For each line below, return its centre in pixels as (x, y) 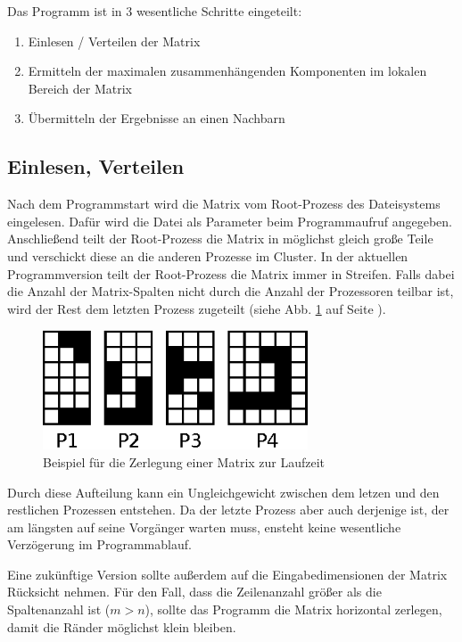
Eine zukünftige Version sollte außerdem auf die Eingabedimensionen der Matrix (227, 574)
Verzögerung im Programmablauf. (99, 544)
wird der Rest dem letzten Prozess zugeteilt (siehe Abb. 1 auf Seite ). (197, 308)
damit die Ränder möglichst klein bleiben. (122, 626)
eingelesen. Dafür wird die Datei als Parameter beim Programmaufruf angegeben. (230, 221)
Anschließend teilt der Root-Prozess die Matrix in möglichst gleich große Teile (220, 239)
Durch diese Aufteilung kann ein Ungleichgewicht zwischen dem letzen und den (223, 492)
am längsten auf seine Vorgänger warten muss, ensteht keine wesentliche (204, 527)
